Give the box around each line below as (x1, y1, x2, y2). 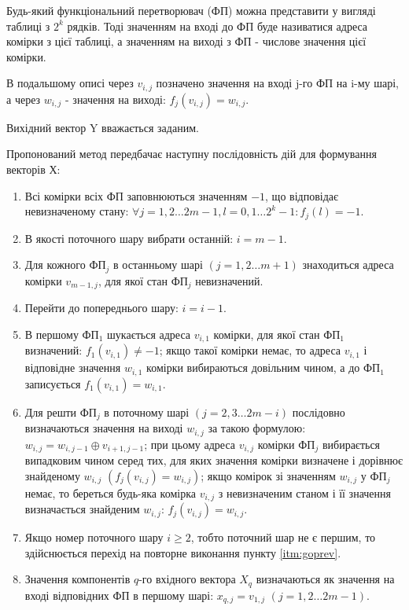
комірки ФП (257, 435, 315, 452)
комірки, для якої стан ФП (213, 325, 341, 342)
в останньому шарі (113, 256, 203, 273)
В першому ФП (24, 325, 99, 342)
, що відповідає (265, 187, 339, 204)
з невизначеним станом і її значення (218, 484, 391, 501)
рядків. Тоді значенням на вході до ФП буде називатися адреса (67, 17, 368, 34)
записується (24, 375, 81, 391)
